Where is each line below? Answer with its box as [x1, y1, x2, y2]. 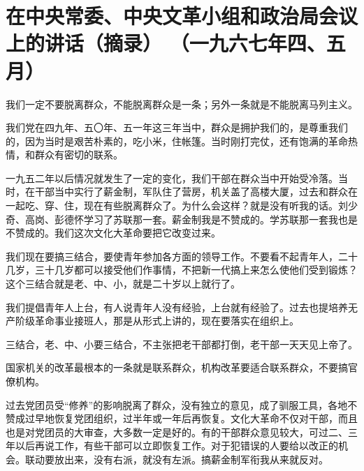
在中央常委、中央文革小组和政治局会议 [6, 1, 358, 30]
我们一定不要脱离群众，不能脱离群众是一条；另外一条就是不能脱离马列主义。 [6, 96, 358, 111]
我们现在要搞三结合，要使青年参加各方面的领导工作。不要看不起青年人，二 [6, 248, 348, 263]
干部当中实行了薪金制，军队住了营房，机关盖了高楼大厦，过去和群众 [34, 184, 348, 199]
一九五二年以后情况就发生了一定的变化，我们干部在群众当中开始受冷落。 [6, 170, 338, 185]
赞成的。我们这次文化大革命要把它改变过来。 [15, 225, 221, 240]
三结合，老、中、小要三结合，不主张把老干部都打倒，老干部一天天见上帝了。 [6, 336, 358, 351]
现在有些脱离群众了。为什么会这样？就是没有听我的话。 [83, 198, 338, 213]
